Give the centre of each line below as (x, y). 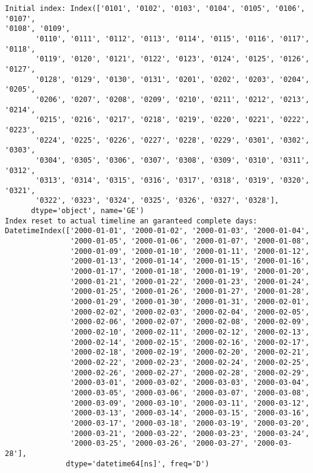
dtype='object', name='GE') (88, 211)
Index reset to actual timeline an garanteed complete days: (131, 221)
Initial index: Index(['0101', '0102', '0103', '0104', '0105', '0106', (155, 9)
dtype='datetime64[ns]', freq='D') (138, 464)
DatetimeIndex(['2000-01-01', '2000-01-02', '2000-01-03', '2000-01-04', (157, 231)
